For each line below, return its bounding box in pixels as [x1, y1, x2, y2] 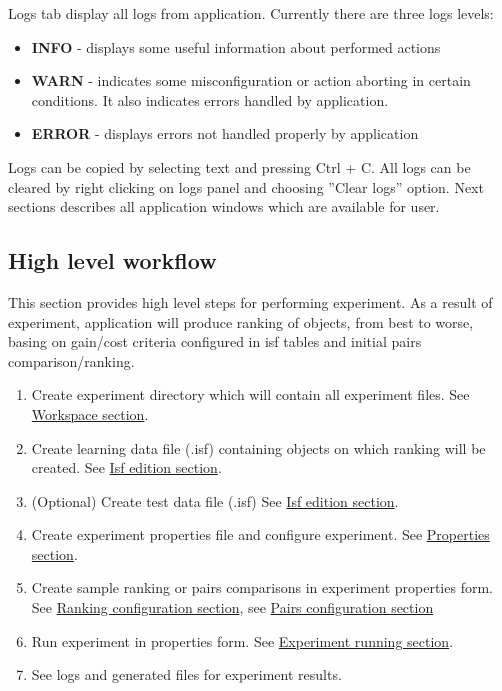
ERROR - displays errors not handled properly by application [31, 123, 419, 144]
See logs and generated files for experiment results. [31, 664, 342, 685]
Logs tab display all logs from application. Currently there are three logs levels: [8, 3, 494, 23]
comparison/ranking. [8, 350, 135, 371]
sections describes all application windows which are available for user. [8, 196, 440, 217]
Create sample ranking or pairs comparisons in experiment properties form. [31, 577, 493, 598]
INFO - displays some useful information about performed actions [31, 36, 441, 57]
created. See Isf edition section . [31, 457, 222, 478]
